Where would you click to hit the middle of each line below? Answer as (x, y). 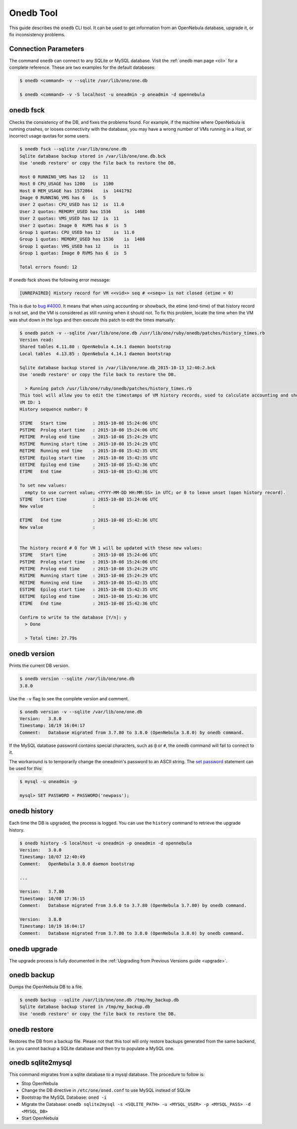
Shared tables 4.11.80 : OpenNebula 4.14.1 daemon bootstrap (95, 347)
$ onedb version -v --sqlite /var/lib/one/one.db (81, 712)
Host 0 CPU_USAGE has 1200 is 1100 (67, 184)
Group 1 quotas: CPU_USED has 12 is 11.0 (77, 232)
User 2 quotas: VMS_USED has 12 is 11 (69, 219)
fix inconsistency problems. (37, 34)
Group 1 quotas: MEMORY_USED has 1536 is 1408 (82, 239)
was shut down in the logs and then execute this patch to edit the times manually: (92, 320)
